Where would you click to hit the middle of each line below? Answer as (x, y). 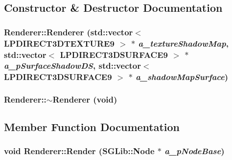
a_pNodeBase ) (195, 150)
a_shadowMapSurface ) (182, 77)
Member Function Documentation (92, 126)
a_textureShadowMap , (183, 43)
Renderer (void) (85, 99)
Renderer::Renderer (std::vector (69, 32)
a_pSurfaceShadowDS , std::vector (72, 66)
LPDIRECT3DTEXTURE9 (59, 43)
